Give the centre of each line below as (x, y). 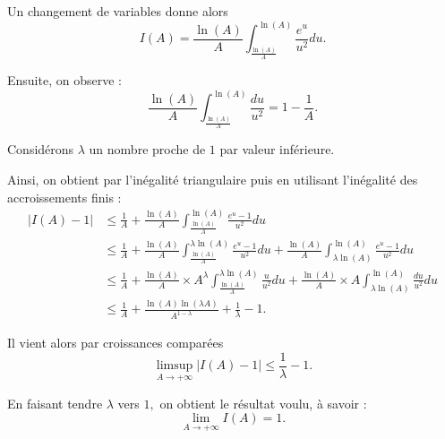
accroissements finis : (64, 197)
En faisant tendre (55, 403)
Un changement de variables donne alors (118, 11)
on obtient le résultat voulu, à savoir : (263, 403)
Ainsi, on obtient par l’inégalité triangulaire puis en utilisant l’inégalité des (213, 179)
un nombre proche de (147, 149)
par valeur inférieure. (277, 149)
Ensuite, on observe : (64, 80)
